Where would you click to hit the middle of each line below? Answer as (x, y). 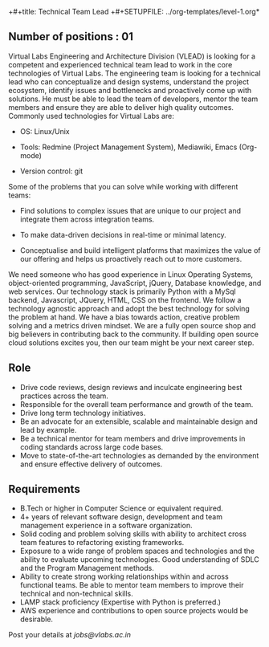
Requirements (44, 489)
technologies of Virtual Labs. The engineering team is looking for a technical (134, 73)
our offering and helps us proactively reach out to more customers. (131, 258)
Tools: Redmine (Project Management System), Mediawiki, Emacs (128, 147)
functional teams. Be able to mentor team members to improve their (132, 585)
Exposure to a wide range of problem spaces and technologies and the (137, 551)
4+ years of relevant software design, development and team (121, 517)
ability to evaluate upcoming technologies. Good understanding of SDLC (139, 560)
